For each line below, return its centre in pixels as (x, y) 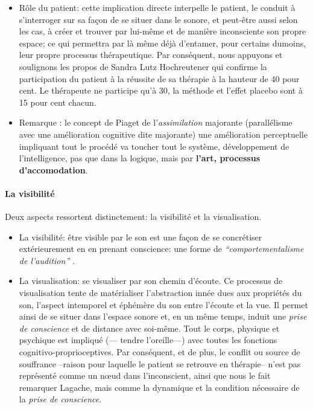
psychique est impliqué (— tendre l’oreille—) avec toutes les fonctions (148, 340)
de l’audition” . (47, 260)
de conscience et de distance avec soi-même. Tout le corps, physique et (149, 328)
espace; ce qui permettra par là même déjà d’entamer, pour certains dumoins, (163, 43)
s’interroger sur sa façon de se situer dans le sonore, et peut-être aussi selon (158, 19)
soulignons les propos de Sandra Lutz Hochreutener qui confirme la (143, 66)
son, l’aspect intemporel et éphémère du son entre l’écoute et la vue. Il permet (163, 304)
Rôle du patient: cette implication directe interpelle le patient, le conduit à (157, 7)
